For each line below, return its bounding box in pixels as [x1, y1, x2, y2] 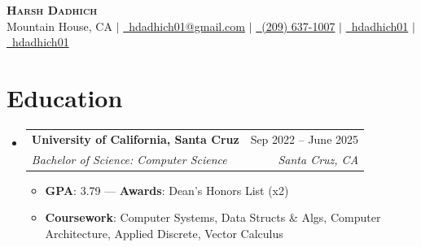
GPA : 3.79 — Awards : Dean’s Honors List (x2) [45, 181, 289, 198]
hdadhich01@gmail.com [129, 17, 245, 34]
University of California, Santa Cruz [31, 130, 239, 147]
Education [7, 80, 123, 114]
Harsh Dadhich [7, 2, 98, 18]
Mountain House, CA [7, 17, 112, 34]
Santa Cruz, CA [278, 150, 359, 167]
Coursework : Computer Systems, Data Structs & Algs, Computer [45, 209, 381, 226]
